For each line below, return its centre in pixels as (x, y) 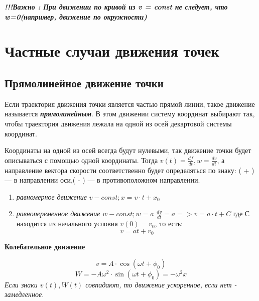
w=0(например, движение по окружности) (76, 16)
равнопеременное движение (58, 213)
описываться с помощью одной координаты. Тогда (81, 160)
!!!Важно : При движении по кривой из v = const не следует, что (116, 7)
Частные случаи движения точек (112, 51)
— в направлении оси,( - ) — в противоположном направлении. (102, 180)
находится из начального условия (67, 223)
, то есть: (169, 223)
